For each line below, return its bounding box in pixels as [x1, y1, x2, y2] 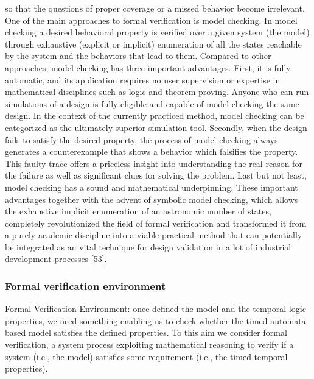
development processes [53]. [5, 252, 107, 265]
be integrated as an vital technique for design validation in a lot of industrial [5, 240, 291, 253]
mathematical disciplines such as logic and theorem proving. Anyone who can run [5, 85, 309, 98]
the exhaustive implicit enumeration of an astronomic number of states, [5, 205, 271, 218]
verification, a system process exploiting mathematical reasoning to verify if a [5, 338, 294, 351]
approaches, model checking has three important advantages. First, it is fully [5, 61, 291, 74]
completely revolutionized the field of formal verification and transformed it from [5, 216, 307, 229]
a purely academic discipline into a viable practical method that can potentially [5, 228, 302, 241]
